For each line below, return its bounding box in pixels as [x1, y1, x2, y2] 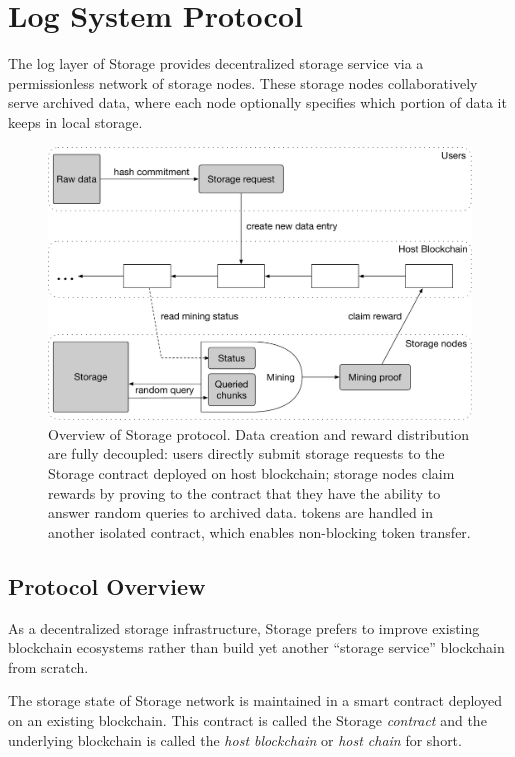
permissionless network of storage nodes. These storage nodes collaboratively [8, 72, 478, 93]
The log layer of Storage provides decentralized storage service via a [8, 53, 424, 74]
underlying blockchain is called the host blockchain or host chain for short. [8, 729, 462, 750]
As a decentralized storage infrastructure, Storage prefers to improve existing [8, 617, 480, 638]
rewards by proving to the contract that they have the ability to [48, 482, 441, 503]
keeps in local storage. [8, 111, 143, 132]
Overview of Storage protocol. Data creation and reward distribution [48, 423, 469, 444]
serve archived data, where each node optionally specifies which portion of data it [8, 92, 507, 113]
